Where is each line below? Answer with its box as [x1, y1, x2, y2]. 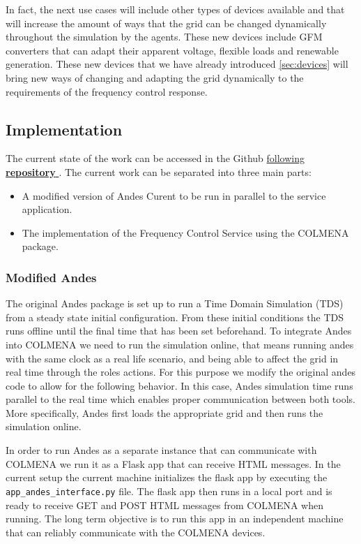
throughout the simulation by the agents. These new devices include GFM [6, 29, 323, 44]
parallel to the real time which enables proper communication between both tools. [6, 392, 355, 406]
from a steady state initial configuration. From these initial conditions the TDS [6, 309, 344, 324]
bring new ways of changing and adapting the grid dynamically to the [6, 70, 304, 84]
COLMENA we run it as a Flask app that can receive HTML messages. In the [6, 456, 341, 471]
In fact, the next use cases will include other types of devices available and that [6, 2, 345, 16]
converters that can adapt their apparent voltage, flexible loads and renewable [6, 43, 339, 57]
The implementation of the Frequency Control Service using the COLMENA [22, 225, 349, 240]
